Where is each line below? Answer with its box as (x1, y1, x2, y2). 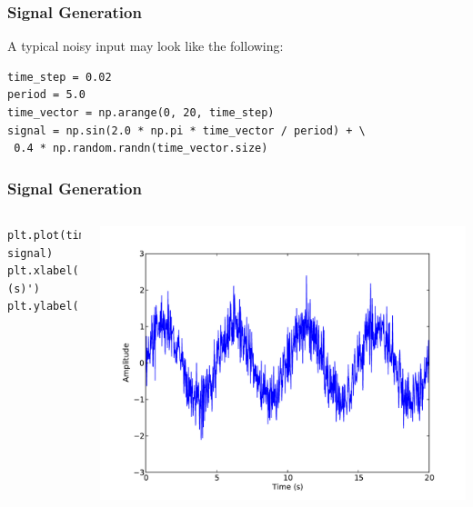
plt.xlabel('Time (7, 264, 112, 278)
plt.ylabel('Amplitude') (7, 300, 157, 313)
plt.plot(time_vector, (7, 229, 145, 242)
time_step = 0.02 (7, 70, 112, 84)
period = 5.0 (7, 88, 86, 102)
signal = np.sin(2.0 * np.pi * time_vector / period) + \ (7, 124, 366, 137)
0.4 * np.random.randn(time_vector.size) (14, 142, 268, 155)
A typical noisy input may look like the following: (7, 36, 284, 55)
